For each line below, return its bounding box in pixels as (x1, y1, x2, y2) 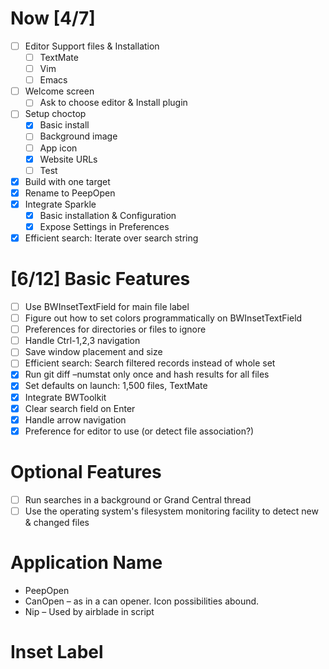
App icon (39, 142, 78, 154)
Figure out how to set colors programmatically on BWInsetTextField (24, 312, 303, 324)
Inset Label (10, 640, 104, 663)
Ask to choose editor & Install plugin (39, 97, 188, 109)
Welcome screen (24, 85, 95, 97)
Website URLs (39, 153, 98, 165)
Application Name (10, 552, 163, 574)
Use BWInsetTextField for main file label (24, 301, 190, 312)
